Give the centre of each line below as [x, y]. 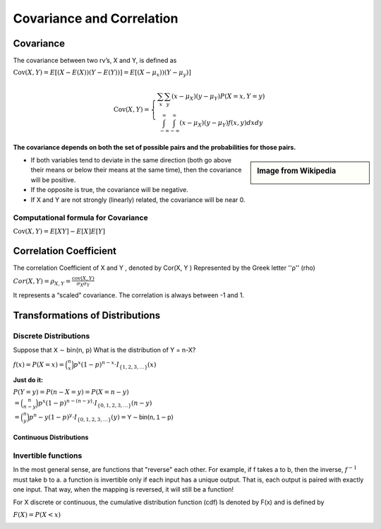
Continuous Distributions [51, 437]
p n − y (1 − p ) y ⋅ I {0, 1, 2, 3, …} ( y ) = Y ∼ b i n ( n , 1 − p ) [102, 417]
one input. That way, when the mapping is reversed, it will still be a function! [123, 489]
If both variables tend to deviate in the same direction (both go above [131, 160]
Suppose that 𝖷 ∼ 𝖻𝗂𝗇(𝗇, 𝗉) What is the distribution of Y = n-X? [104, 350]
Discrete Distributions [52, 335]
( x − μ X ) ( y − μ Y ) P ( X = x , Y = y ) [218, 97]
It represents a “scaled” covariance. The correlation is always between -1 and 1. [129, 295]
